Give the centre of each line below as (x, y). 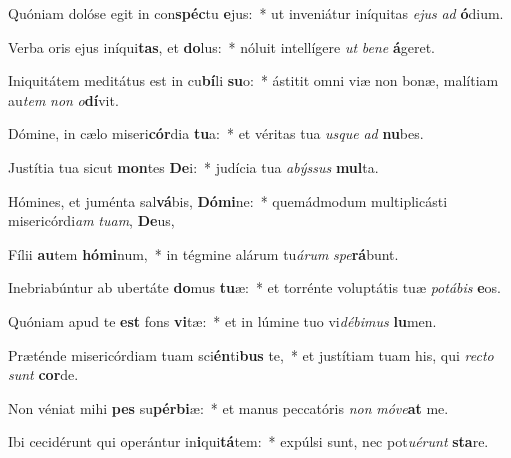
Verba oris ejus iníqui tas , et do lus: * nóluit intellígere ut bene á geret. (222, 46)
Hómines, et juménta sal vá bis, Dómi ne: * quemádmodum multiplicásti (228, 200)
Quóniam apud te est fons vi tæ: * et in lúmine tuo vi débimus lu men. (222, 320)
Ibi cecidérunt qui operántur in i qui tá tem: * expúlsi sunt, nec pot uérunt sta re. (248, 441)
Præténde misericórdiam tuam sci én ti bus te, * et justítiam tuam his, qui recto (251, 354)
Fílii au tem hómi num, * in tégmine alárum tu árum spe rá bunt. (203, 253)
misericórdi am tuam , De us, (91, 220)
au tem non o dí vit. (63, 99)
